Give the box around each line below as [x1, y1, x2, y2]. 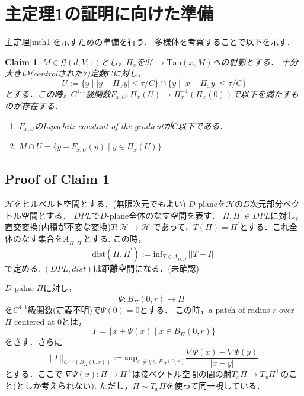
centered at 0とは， [14, 315, 87, 327]
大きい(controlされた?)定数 [5, 67, 107, 79]
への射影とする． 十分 [212, 55, 299, 68]
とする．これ [239, 221, 289, 233]
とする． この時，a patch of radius [139, 304, 270, 316]
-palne [11, 282, 34, 294]
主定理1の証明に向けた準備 [5, 1, 214, 25]
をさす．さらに [5, 336, 63, 348]
